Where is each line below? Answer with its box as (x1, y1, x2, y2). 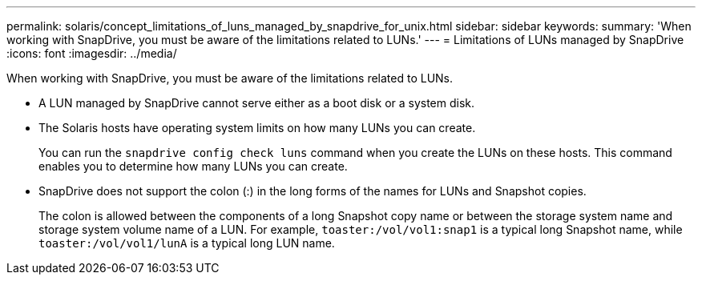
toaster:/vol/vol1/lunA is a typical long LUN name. (38, 236, 335, 250)
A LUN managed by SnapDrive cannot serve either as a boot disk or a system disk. (38, 96, 475, 110)
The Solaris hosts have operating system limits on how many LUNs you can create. (38, 121, 476, 134)
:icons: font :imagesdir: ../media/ (6, 46, 177, 60)
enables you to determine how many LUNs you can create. (38, 159, 348, 173)
